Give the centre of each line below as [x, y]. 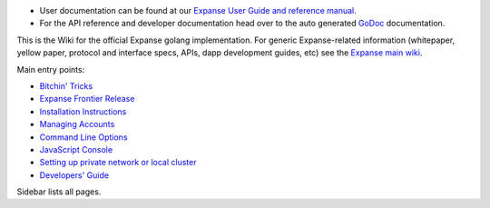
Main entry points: [51, 69]
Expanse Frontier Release [87, 99]
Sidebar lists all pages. [59, 192]
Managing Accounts [77, 124]
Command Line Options [83, 137]
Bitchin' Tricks [66, 85]
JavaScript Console [76, 149]
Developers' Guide [74, 175]
